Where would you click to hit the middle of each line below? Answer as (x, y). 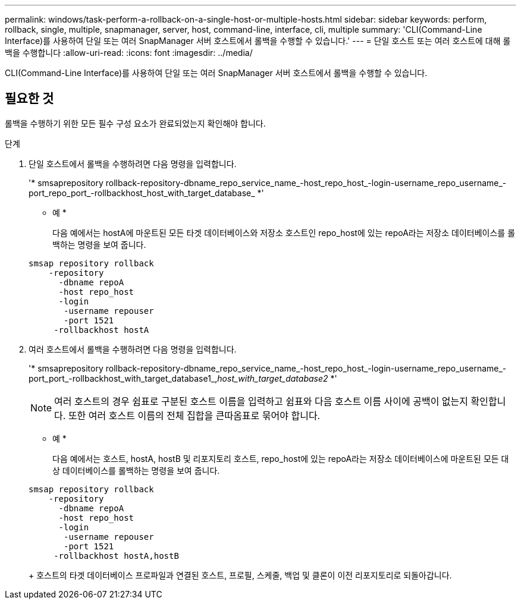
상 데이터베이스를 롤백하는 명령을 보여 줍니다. (136, 470)
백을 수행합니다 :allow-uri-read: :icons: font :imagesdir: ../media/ (129, 53)
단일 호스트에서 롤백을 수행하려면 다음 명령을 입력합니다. (133, 163)
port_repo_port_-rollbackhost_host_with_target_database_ (142, 193)
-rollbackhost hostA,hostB (116, 556)
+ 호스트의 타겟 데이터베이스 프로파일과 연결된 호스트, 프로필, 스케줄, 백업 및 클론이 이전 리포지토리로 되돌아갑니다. (240, 575)
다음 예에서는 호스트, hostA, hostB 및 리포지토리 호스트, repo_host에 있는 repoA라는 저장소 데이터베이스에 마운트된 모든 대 (281, 458)
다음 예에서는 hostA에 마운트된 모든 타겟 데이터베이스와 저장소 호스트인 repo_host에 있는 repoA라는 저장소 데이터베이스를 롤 (284, 232)
